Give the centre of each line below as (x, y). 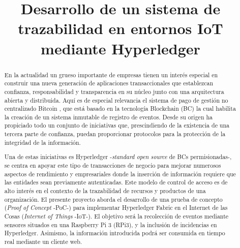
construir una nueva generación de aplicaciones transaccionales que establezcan (109, 83)
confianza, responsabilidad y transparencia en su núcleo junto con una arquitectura (114, 91)
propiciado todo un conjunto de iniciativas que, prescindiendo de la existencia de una (117, 125)
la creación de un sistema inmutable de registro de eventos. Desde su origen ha (109, 117)
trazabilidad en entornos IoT (121, 28)
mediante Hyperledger (121, 48)
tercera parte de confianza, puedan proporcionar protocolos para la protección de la (115, 134)
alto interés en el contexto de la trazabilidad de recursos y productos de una (105, 190)
